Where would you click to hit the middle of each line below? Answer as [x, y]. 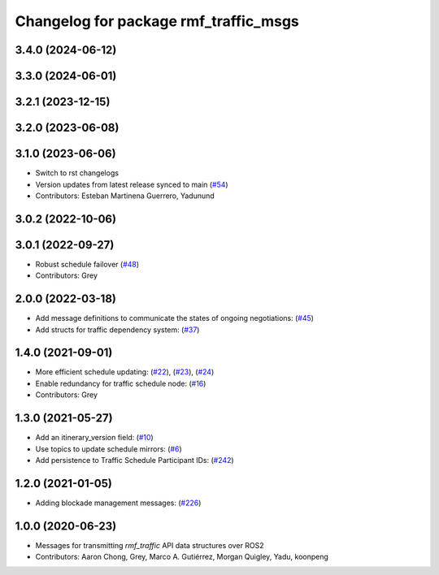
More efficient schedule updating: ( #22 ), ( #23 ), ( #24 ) [125, 372]
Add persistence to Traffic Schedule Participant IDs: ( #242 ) [135, 460]
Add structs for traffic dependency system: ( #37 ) [117, 330]
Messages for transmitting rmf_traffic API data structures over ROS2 [150, 545]
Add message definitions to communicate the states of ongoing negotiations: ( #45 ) [175, 318]
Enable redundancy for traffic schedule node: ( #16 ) [121, 383]
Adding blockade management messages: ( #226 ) [118, 503]
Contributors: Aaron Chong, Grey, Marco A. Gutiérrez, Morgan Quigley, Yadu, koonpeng [182, 557]
